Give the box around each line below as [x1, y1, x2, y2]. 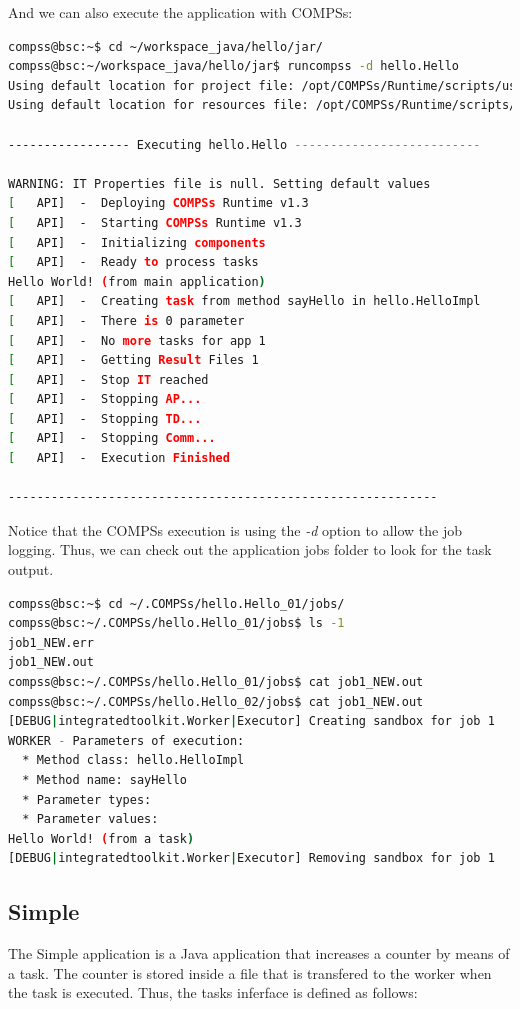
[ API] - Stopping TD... [8, 411, 202, 426]
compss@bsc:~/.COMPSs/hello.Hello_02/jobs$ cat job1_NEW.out [8, 694, 424, 709]
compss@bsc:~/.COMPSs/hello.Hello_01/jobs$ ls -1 [8, 616, 345, 631]
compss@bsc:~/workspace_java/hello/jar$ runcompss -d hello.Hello [8, 59, 460, 74]
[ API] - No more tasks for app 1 [8, 333, 266, 348]
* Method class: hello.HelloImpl [22, 753, 245, 768]
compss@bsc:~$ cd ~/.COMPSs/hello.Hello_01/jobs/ [8, 596, 345, 611]
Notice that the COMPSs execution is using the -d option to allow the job [8, 519, 462, 540]
